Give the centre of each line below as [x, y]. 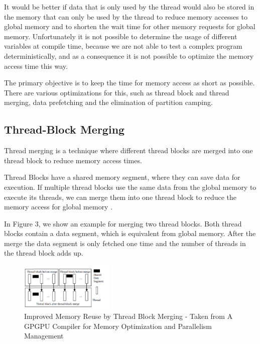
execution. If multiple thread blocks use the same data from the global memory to [130, 187]
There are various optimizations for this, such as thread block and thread [117, 92]
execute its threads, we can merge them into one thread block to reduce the [120, 197]
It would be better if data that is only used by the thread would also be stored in [129, 7]
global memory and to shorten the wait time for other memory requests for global [130, 26]
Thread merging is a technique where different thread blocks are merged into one [128, 150]
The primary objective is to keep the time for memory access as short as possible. [129, 83]
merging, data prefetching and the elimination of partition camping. [108, 102]
